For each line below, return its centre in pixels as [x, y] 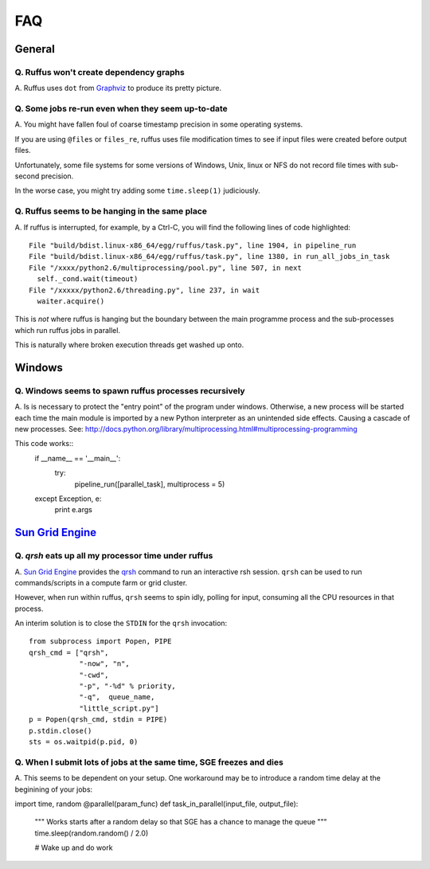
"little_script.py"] [119, 708]
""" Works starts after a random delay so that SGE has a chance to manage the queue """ [181, 822]
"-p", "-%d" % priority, [128, 686]
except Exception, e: [68, 499]
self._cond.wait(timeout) [88, 279]
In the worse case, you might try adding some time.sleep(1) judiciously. [137, 190]
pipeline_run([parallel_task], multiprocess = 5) [150, 484]
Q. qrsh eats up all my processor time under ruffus [114, 556]
